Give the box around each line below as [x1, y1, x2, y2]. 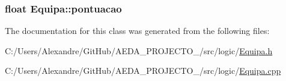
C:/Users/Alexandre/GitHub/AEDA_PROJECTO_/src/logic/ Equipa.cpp [5, 64, 281, 77]
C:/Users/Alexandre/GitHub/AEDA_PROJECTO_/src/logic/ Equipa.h [5, 44, 273, 57]
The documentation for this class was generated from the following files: [5, 24, 270, 37]
